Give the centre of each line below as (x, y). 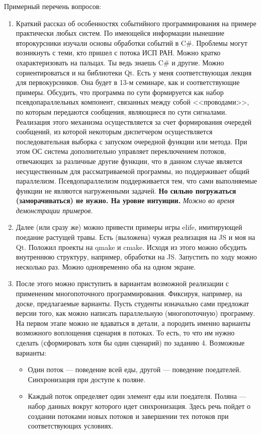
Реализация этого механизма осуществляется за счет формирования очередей (134, 121)
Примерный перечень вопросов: (53, 6)
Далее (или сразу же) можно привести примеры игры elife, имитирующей (129, 227)
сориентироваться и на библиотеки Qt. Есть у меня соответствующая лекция (134, 72)
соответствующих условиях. (71, 426)
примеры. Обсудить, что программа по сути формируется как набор (120, 92)
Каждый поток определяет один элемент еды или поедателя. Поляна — (137, 396)
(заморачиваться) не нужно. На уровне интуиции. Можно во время (125, 200)
